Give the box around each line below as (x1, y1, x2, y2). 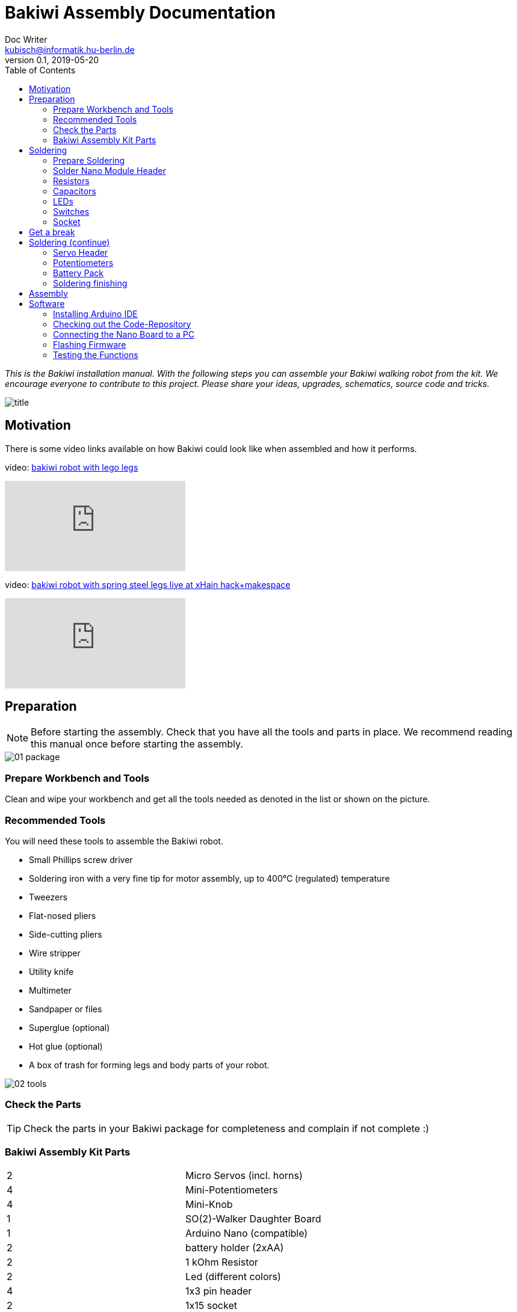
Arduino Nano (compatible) (185, 1227, 308, 1240)
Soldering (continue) (29, 237, 110, 247)
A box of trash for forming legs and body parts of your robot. (29, 1059, 270, 1070)
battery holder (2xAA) (185, 1242, 284, 1254)
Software (29, 298, 65, 309)
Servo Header (53, 247, 108, 258)
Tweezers (29, 891, 67, 902)
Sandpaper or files (29, 1003, 102, 1014)
